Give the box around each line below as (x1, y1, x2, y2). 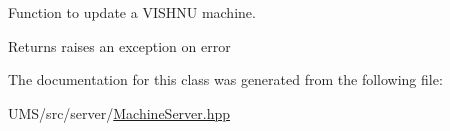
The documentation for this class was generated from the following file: (8, 69, 443, 90)
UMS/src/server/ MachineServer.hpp (8, 102, 231, 123)
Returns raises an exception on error (8, 35, 231, 56)
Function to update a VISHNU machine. (8, 2, 256, 22)
